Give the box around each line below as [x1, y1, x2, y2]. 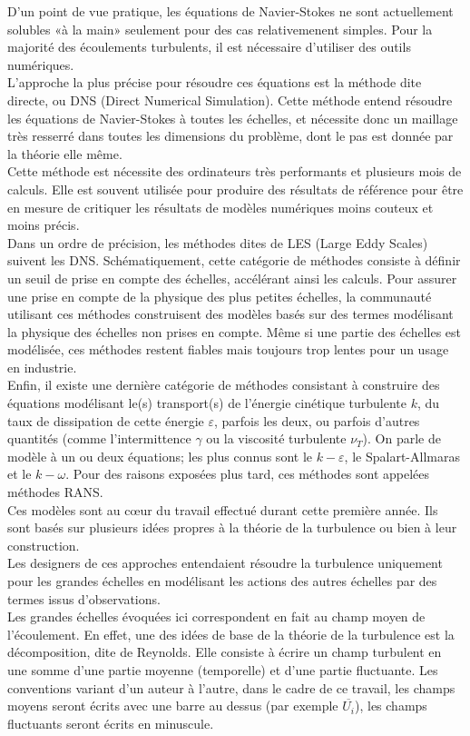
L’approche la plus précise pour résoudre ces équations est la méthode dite [7, 73, 422, 92]
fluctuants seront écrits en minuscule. [7, 713, 214, 732]
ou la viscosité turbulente [206, 429, 347, 448]
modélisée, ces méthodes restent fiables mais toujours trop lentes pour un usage [7, 340, 449, 359]
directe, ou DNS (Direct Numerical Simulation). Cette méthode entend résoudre [7, 90, 453, 109]
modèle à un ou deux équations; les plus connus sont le [7, 446, 312, 465]
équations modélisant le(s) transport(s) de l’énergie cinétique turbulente [7, 393, 407, 413]
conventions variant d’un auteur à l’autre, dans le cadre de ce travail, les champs [7, 678, 455, 697]
